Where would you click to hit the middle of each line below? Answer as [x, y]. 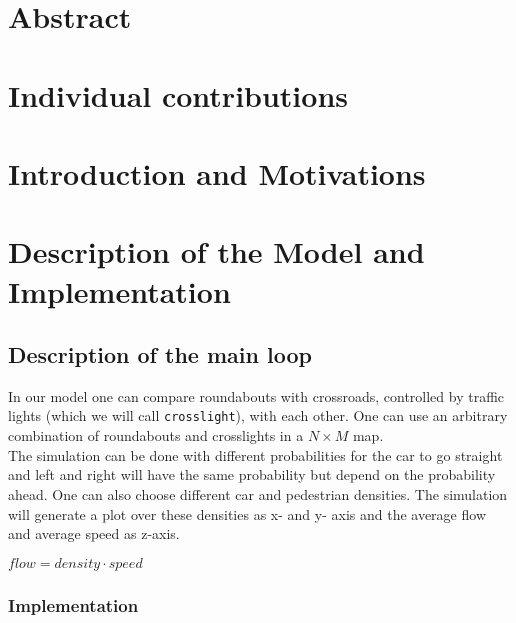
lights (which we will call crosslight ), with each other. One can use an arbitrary [258, 415]
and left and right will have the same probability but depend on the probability [252, 474]
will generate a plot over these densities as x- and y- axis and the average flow [247, 513]
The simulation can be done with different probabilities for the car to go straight [255, 454]
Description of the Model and [216, 251]
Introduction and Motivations [217, 172]
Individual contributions [178, 94]
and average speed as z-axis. [94, 533]
